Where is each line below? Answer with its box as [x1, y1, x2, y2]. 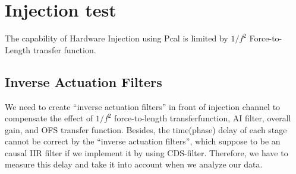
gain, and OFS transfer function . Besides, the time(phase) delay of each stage [5, 123, 287, 136]
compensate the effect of [5, 112, 93, 124]
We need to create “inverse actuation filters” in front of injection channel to [5, 100, 281, 112]
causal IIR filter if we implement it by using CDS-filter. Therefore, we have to [5, 146, 288, 159]
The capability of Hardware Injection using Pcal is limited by [5, 32, 228, 44]
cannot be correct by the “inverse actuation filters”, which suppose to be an [5, 135, 281, 147]
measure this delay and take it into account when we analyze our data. [5, 158, 263, 170]
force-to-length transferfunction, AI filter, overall [114, 112, 291, 124]
